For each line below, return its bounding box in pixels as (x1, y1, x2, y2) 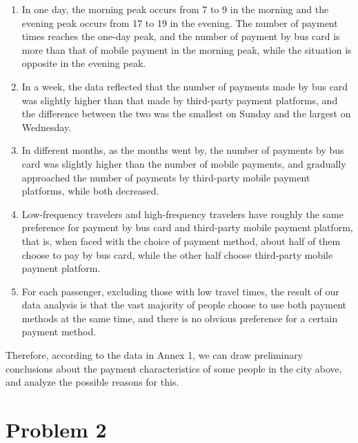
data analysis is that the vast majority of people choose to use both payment (21, 297, 347, 312)
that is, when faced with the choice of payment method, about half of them (21, 233, 341, 248)
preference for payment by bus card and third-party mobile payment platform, (21, 220, 353, 235)
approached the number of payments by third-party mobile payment (21, 170, 310, 184)
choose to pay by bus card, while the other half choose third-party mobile (21, 247, 333, 262)
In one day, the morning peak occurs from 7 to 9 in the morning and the (21, 2, 329, 16)
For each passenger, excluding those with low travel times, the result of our (21, 284, 339, 298)
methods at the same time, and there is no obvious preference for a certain (21, 311, 338, 325)
